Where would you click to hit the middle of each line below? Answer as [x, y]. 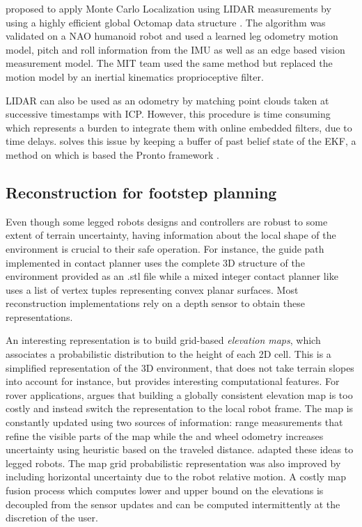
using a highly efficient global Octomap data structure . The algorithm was [166, 22]
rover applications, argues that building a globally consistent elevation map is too [179, 394]
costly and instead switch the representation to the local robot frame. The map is [180, 408]
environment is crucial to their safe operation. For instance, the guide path [165, 248]
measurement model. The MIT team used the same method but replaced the [169, 63]
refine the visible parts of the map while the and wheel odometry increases [165, 435]
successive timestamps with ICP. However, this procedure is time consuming [168, 114]
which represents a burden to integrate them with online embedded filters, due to [179, 127]
